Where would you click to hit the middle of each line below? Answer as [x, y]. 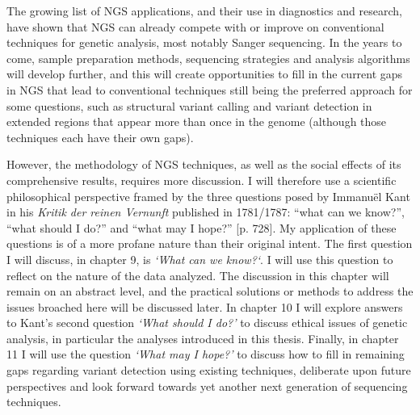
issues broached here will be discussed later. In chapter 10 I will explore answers [205, 306]
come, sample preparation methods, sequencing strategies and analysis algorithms [208, 58]
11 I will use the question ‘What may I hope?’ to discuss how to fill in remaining [206, 354]
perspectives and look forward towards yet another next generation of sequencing [207, 386]
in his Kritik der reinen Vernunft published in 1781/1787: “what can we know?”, [206, 212]
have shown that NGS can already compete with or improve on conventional [195, 26]
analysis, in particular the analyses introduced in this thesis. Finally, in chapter [203, 338]
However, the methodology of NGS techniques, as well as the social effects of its [204, 164]
